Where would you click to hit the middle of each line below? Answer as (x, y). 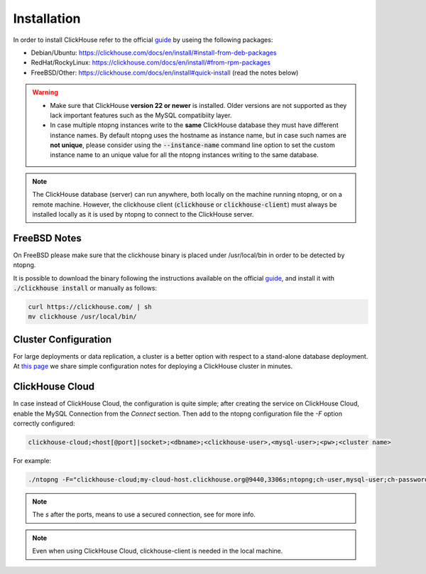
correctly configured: (44, 423)
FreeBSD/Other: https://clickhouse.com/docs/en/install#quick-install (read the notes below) (165, 72)
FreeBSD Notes (47, 238)
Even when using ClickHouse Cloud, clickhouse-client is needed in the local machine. (158, 551)
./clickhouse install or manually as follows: (85, 288)
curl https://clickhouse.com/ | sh (90, 307)
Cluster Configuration (62, 339)
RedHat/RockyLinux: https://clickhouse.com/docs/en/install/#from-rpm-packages (151, 63)
